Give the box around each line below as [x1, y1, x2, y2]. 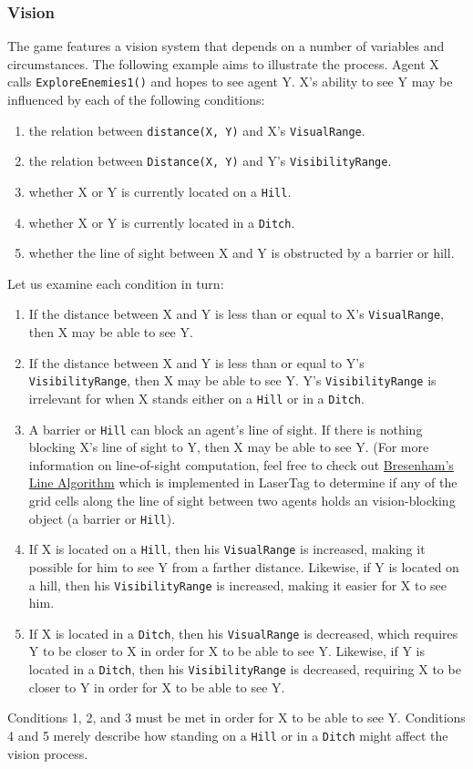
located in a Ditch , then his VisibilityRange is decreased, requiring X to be [28, 660, 461, 679]
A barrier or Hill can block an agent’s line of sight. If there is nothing [28, 419, 423, 438]
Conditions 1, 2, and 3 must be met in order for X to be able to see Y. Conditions [7, 708, 466, 727]
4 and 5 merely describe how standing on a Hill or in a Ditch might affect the [7, 725, 448, 744]
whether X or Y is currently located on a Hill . [28, 181, 292, 200]
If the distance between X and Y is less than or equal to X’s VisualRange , [28, 304, 444, 323]
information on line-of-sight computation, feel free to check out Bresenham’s [28, 455, 454, 474]
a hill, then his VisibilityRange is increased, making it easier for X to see [28, 575, 447, 594]
